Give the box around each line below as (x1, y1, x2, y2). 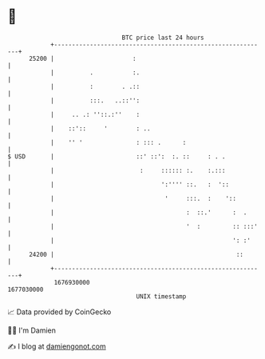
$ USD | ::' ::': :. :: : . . (7, 152, 226, 161)
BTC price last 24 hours (121, 34, 204, 42)
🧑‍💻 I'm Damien (7, 325, 57, 335)
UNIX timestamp (136, 292, 187, 301)
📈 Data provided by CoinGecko (7, 307, 112, 317)
